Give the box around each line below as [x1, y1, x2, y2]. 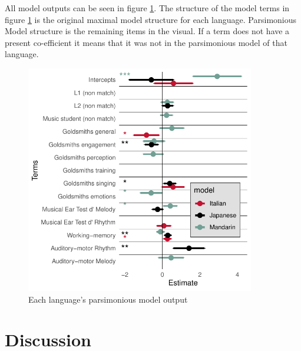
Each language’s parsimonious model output [28, 293, 188, 305]
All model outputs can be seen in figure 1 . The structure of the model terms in [5, 2, 290, 14]
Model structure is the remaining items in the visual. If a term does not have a [5, 25, 290, 37]
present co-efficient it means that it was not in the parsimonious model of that [5, 36, 287, 48]
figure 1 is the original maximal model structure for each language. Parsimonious [5, 13, 297, 25]
